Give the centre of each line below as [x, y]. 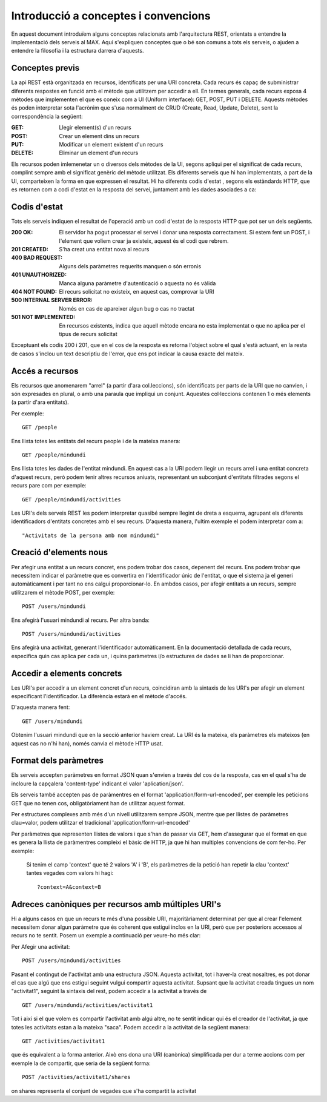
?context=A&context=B [69, 887]
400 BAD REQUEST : [37, 258]
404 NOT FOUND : [34, 291]
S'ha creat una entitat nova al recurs [104, 249]
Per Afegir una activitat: [41, 946]
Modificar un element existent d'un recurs [111, 144]
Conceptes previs [45, 68]
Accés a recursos [45, 371]
